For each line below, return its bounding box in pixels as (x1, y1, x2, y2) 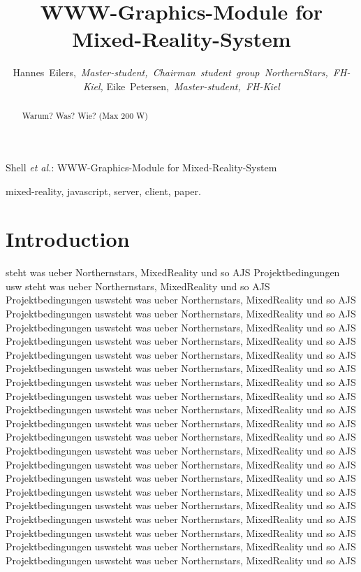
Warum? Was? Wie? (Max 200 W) (22, 110, 148, 122)
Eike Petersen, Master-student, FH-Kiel (106, 78, 280, 93)
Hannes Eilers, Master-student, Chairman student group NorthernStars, (13, 65, 328, 80)
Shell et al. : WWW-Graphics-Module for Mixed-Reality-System (6, 159, 277, 174)
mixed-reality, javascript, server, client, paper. (6, 183, 201, 198)
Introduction (6, 224, 130, 253)
